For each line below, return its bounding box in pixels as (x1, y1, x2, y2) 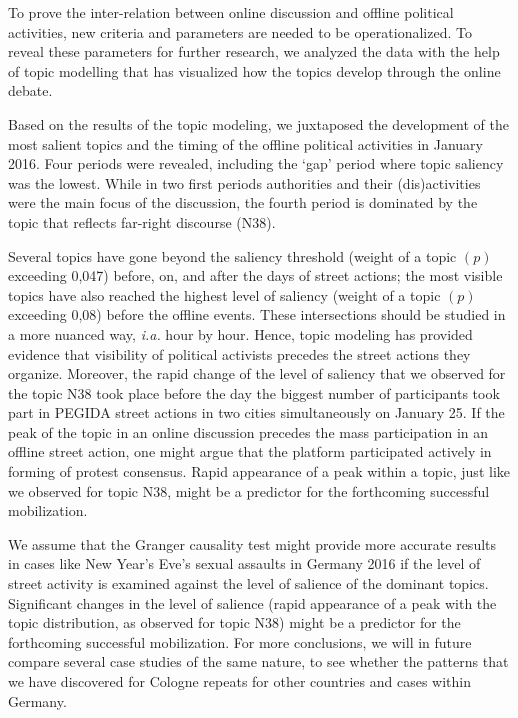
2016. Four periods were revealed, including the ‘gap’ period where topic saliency (8, 153, 504, 174)
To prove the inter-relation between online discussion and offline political (8, 2, 454, 22)
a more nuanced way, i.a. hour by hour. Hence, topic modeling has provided (8, 323, 473, 344)
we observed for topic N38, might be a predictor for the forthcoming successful (8, 480, 490, 501)
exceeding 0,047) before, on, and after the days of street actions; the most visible (8, 265, 503, 286)
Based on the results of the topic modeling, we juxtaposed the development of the (8, 113, 510, 134)
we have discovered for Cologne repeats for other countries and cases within (8, 671, 471, 691)
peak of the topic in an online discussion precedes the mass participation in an (8, 421, 489, 442)
